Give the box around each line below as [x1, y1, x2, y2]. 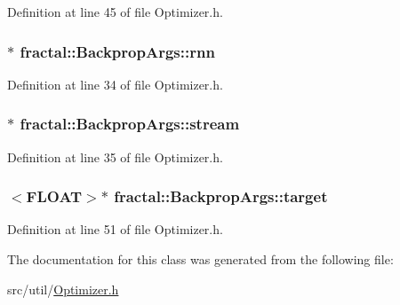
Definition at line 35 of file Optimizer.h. [7, 147, 223, 166]
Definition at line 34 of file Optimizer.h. [7, 74, 223, 93]
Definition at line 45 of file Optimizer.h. [7, 3, 223, 20]
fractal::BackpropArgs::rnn [20, 40, 215, 62]
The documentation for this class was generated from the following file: [7, 250, 394, 269]
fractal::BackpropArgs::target [114, 185, 328, 207]
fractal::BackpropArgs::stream [20, 113, 240, 135]
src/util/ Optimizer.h [7, 279, 119, 298]
